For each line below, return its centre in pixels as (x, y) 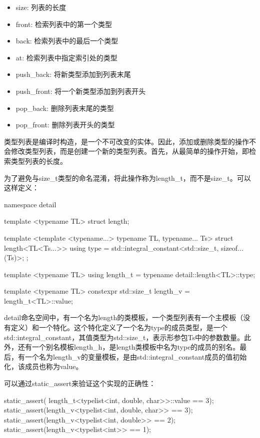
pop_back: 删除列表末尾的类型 (65, 108)
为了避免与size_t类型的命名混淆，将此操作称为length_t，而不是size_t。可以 (127, 178)
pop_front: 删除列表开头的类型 (65, 125)
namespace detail (30, 204)
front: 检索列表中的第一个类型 (64, 24)
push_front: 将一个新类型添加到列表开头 (81, 91)
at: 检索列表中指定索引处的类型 (66, 57)
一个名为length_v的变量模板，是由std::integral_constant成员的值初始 (136, 356)
